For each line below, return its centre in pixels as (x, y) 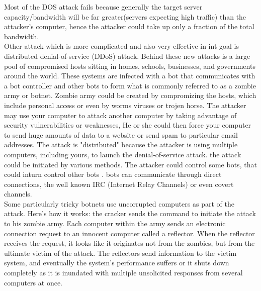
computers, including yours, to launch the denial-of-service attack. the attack (123, 154)
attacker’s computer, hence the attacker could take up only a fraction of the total (129, 26)
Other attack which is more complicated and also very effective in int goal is (121, 46)
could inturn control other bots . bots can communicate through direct (113, 174)
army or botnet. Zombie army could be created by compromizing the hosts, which (130, 95)
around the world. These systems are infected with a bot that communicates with (130, 76)
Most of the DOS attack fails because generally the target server (103, 7)
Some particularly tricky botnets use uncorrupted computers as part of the (119, 203)
